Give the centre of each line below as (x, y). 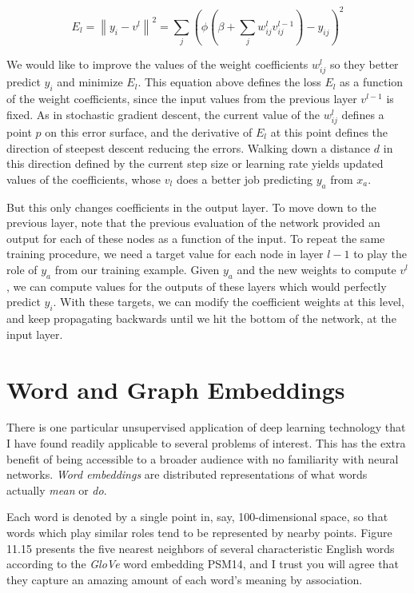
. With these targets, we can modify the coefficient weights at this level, (229, 302)
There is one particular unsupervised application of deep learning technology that (206, 427)
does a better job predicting (245, 179)
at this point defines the (329, 131)
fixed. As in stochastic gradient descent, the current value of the (163, 114)
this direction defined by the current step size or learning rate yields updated (195, 163)
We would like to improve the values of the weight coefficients (157, 64)
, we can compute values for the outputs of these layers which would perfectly (197, 286)
